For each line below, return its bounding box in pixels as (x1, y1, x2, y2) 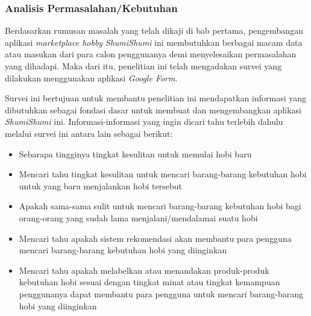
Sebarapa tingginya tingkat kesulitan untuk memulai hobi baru (19, 147, 252, 160)
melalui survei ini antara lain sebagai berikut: (5, 127, 173, 139)
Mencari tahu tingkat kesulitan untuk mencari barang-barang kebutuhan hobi (19, 168, 307, 180)
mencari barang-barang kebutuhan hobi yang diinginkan (19, 244, 227, 256)
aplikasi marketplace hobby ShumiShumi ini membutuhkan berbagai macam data (5, 36, 303, 48)
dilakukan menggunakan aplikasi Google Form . (5, 71, 178, 84)
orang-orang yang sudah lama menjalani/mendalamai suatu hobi (19, 211, 258, 224)
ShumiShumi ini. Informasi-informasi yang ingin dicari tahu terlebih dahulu (5, 115, 283, 128)
